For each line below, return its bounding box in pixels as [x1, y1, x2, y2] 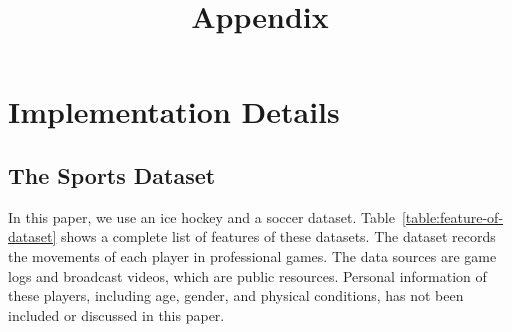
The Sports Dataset [8, 159, 216, 190]
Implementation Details [8, 91, 340, 132]
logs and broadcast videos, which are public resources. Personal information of [8, 265, 487, 286]
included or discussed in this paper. [8, 304, 225, 325]
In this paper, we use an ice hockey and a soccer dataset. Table [8, 206, 395, 227]
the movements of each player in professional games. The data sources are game [8, 245, 497, 266]
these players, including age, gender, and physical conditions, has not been [8, 285, 464, 306]
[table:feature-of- [401, 206, 504, 227]
